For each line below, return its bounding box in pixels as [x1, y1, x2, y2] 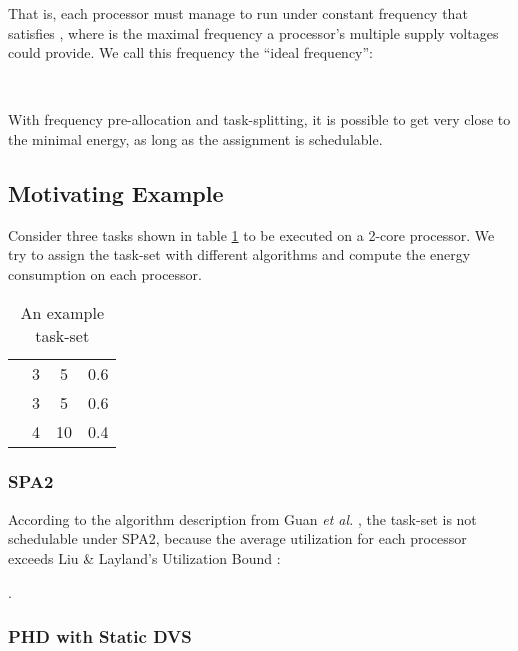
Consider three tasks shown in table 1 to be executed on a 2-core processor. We [8, 224, 495, 245]
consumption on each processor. [8, 263, 202, 284]
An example [20, 300, 105, 324]
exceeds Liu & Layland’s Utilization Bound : [8, 547, 281, 568]
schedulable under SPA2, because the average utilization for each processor [8, 528, 467, 549]
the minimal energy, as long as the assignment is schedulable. [8, 128, 383, 149]
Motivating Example [8, 177, 224, 208]
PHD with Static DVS [8, 624, 192, 649]
